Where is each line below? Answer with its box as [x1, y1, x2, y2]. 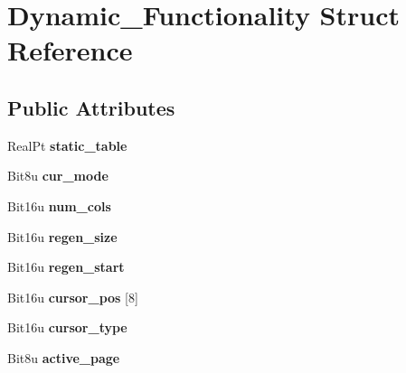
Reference [7, 32, 133, 69]
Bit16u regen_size [7, 227, 118, 246]
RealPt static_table [7, 135, 127, 154]
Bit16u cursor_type [7, 318, 127, 337]
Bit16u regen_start [7, 257, 125, 276]
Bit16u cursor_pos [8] [7, 287, 138, 306]
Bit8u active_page [7, 348, 120, 367]
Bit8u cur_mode [7, 166, 109, 185]
